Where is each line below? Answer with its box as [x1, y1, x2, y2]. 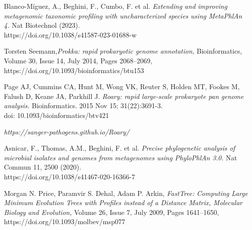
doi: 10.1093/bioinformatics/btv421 [4, 110, 109, 120]
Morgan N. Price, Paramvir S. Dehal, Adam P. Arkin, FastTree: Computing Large [4, 188, 248, 198]
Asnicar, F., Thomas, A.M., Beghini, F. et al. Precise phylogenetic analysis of [4, 143, 235, 153]
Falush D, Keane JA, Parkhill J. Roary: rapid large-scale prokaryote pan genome [4, 91, 244, 101]
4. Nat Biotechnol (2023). [4, 20, 80, 30]
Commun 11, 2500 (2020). [4, 162, 81, 172]
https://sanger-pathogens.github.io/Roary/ [4, 126, 130, 136]
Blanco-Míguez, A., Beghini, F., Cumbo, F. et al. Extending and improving [4, 1, 228, 11]
